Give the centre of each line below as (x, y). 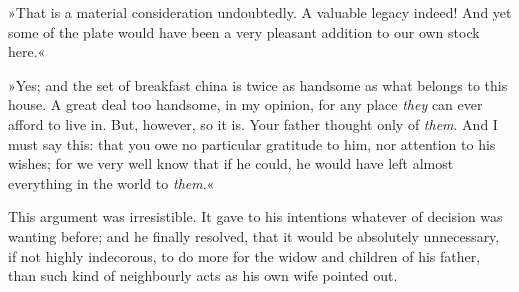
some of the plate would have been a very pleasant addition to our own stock (244, 31)
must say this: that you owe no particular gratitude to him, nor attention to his (252, 143)
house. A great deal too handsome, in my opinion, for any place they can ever (245, 104)
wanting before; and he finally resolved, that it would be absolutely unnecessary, (254, 235)
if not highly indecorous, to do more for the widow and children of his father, (244, 255)
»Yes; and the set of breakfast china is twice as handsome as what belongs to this (258, 84)
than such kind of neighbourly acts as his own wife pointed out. (203, 275)
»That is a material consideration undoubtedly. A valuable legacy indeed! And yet (260, 12)
